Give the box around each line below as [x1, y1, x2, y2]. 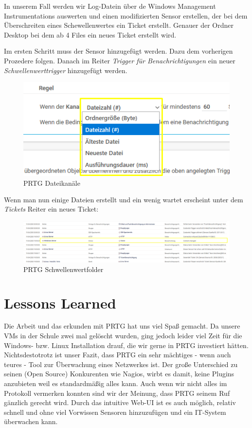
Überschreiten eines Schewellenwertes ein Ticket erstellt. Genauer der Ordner [4, 20, 234, 30]
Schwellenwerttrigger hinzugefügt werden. [4, 65, 127, 75]
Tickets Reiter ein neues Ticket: [4, 204, 99, 214]
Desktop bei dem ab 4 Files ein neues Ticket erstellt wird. [4, 29, 177, 39]
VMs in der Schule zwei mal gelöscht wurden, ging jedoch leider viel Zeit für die [4, 331, 242, 341]
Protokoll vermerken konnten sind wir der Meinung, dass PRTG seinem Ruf [4, 388, 230, 398]
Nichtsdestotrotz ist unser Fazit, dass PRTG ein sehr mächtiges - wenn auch [4, 350, 231, 360]
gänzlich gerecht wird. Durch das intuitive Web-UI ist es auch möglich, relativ [4, 397, 236, 408]
